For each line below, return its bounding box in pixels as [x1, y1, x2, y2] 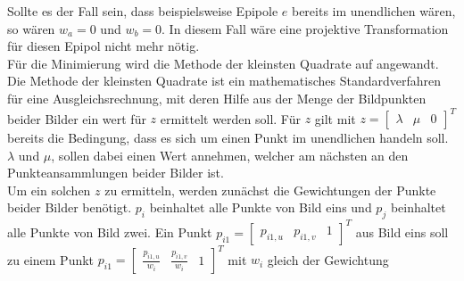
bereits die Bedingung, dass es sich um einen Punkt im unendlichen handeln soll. [7, 128, 449, 147]
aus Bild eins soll [355, 222, 449, 241]
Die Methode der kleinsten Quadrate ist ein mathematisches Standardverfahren [7, 71, 442, 90]
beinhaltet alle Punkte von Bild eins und [149, 198, 372, 217]
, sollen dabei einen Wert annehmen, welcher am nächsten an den [51, 145, 409, 164]
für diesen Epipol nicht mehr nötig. [7, 37, 200, 55]
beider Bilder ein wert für [7, 109, 146, 128]
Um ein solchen [7, 180, 91, 199]
